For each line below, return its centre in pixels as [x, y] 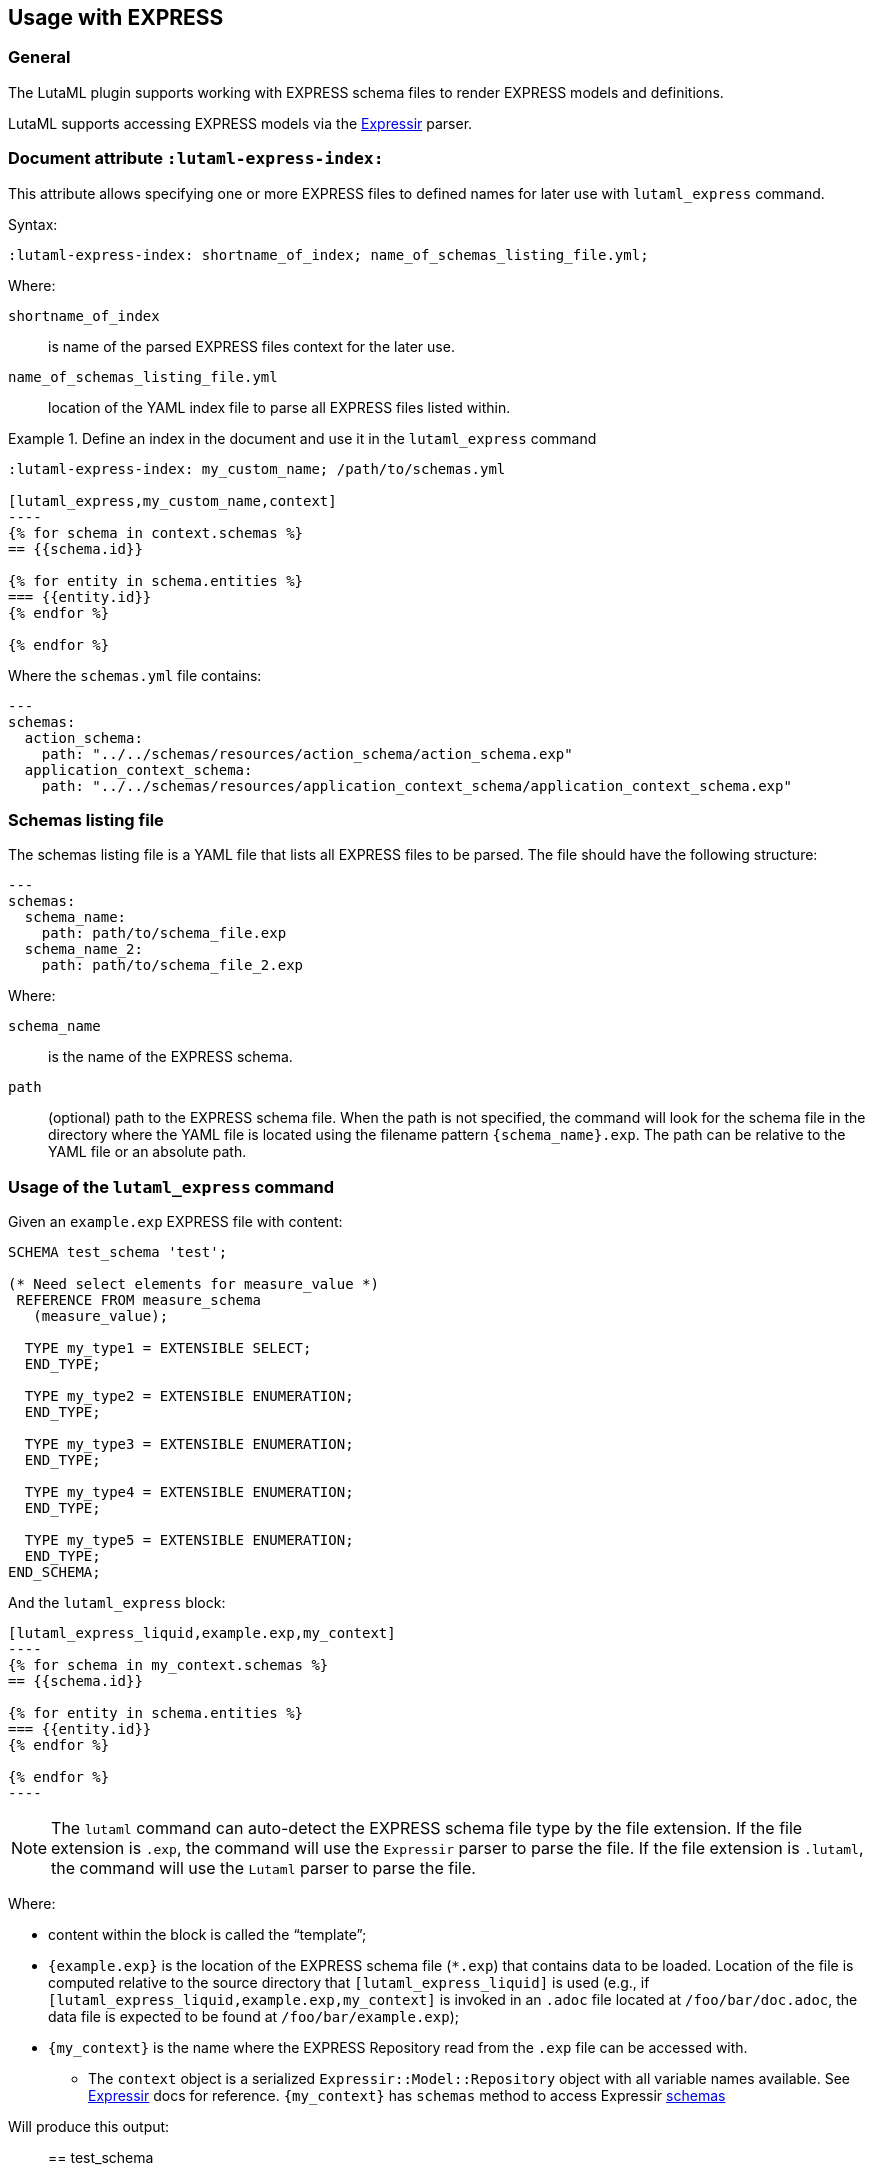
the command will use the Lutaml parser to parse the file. [263, 1868]
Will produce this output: [89, 2127]
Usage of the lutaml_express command [171, 1186]
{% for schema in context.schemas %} [156, 532]
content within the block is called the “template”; [207, 1935]
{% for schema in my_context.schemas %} [168, 1665]
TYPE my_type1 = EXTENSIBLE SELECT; [168, 1348]
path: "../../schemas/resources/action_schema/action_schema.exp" [307, 753]
